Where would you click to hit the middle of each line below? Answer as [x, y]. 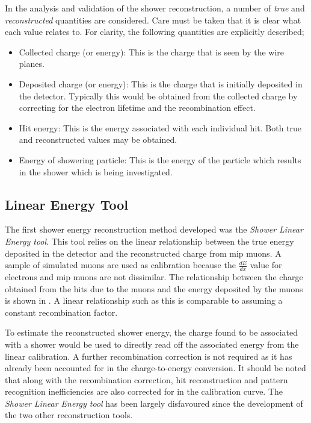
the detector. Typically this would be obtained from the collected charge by [158, 96]
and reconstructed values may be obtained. [98, 139]
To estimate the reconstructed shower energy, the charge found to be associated [152, 332]
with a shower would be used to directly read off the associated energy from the [152, 344]
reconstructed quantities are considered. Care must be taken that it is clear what [153, 20]
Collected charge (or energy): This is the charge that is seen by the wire [152, 52]
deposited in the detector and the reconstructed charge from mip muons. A [143, 253]
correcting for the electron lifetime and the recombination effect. [137, 108]
